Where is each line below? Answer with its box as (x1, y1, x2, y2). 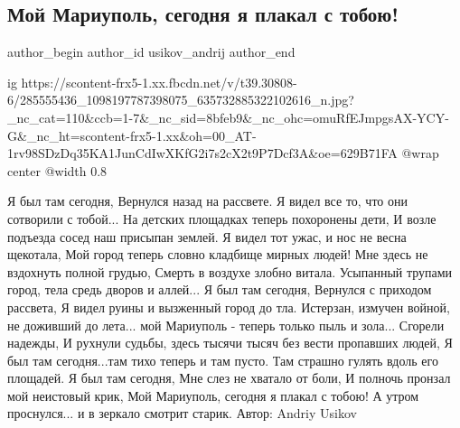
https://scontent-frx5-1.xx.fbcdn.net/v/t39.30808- (21, 72, 297, 91)
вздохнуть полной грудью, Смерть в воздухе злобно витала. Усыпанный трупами (7, 262, 453, 281)
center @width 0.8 (7, 161, 108, 180)
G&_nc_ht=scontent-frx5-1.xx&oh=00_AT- (7, 126, 257, 144)
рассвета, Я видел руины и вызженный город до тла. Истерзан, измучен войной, (7, 297, 450, 316)
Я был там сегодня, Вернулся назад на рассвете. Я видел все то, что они (7, 191, 408, 210)
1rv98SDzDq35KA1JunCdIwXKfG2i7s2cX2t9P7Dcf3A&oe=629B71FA (7, 144, 398, 163)
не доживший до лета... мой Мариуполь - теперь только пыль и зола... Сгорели (7, 315, 445, 334)
